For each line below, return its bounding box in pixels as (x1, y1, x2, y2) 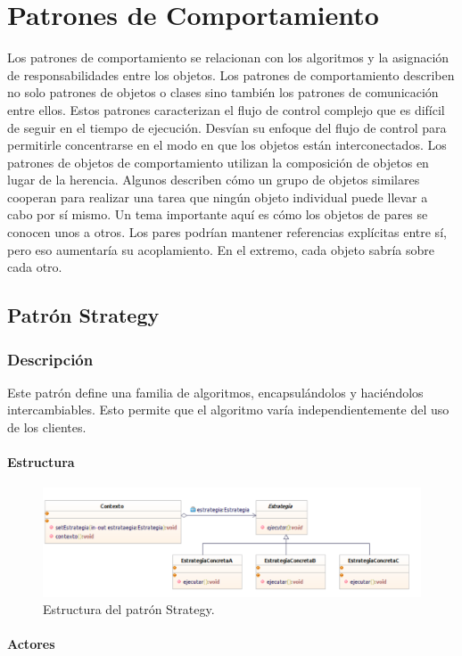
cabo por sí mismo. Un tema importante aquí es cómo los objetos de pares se (7, 205, 428, 224)
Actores (7, 635, 55, 653)
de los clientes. (7, 418, 87, 437)
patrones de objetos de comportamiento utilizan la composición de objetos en (7, 152, 429, 171)
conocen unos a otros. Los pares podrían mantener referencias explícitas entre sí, (7, 223, 447, 242)
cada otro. (7, 258, 62, 276)
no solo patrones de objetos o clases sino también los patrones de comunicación (7, 83, 439, 102)
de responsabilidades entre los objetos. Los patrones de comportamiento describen (7, 65, 455, 84)
